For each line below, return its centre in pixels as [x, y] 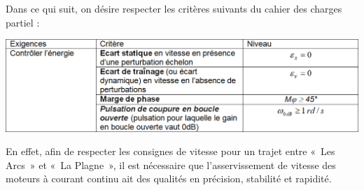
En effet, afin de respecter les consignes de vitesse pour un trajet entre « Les [170, 151]
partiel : [23, 22]
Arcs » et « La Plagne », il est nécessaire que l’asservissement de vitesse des [171, 165]
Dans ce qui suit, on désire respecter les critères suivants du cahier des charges [174, 8]
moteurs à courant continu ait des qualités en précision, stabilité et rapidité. [169, 178]
